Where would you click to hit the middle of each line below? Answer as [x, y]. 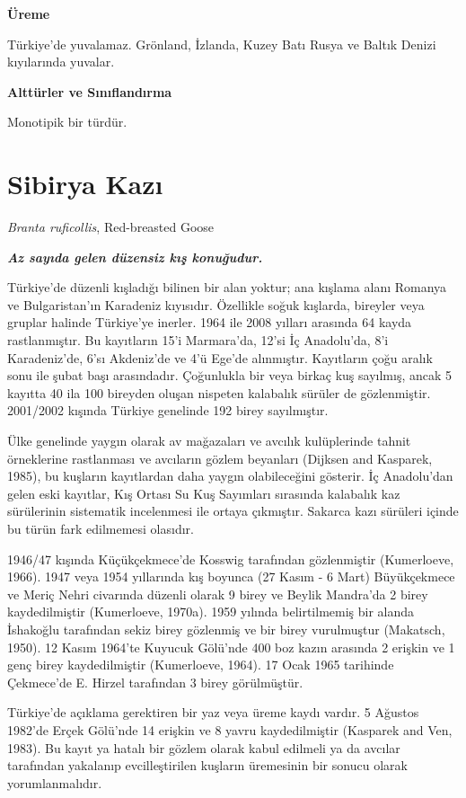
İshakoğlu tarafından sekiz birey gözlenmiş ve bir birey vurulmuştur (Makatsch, [226, 629]
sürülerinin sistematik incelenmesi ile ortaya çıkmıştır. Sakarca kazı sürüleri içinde [233, 511]
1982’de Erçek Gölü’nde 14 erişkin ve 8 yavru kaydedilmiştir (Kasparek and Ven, [230, 729]
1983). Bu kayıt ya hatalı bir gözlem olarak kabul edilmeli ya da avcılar [204, 747]
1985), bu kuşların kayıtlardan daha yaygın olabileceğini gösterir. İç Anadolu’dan [230, 476]
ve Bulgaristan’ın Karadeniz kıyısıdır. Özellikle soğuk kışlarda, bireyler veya [216, 304]
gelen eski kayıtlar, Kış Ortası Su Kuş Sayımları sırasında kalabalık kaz [204, 493]
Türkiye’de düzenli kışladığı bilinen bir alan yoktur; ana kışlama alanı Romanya [227, 287]
